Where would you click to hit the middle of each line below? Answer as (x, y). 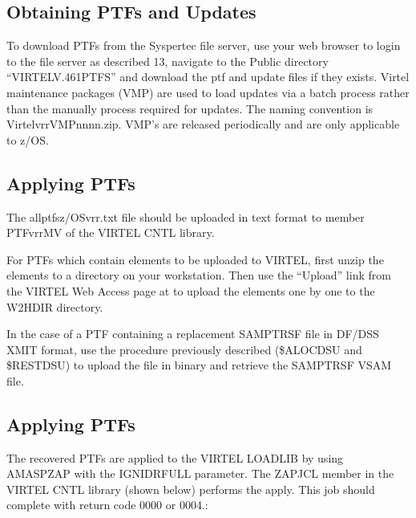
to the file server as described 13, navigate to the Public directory (168, 61)
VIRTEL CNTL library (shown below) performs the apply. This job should (191, 489)
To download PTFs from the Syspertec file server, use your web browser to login (204, 45)
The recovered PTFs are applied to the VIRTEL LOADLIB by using (175, 457)
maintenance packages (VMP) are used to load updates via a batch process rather (208, 92)
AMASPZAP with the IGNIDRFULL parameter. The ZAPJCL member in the (200, 473)
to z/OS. (28, 139)
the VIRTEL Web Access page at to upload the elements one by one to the (191, 290)
